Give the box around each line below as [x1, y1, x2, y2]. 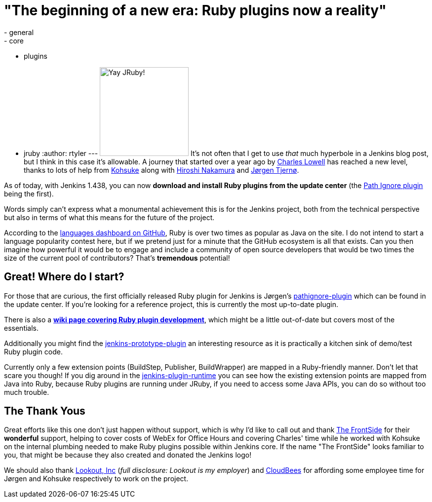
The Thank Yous [4, 405, 85, 418]
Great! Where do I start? [4, 270, 124, 283]
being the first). [4, 189, 54, 198]
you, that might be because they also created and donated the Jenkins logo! [4, 451, 252, 460]
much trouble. [4, 387, 49, 396]
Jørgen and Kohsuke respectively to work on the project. [4, 474, 189, 483]
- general [4, 28, 34, 37]
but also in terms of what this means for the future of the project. [4, 213, 215, 222]
